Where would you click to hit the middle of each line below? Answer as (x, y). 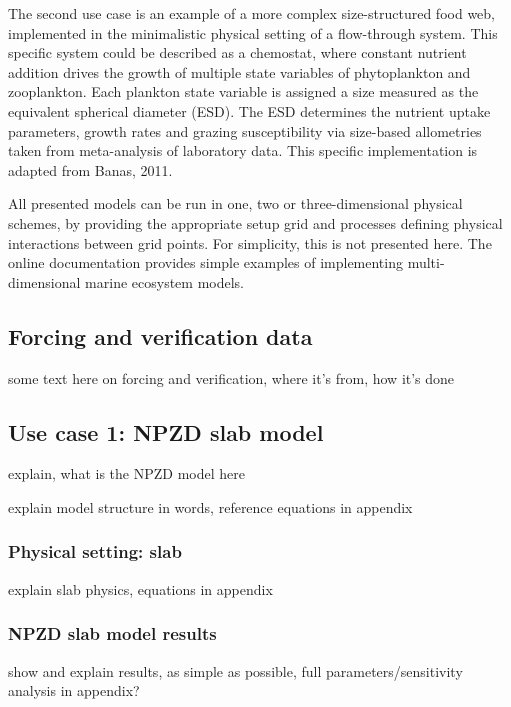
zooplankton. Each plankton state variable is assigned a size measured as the (243, 91)
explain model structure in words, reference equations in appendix (210, 506)
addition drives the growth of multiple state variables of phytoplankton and (239, 71)
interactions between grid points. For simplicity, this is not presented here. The (250, 242)
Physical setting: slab (95, 551)
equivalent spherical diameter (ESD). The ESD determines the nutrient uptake (249, 110)
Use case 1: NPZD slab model (166, 431)
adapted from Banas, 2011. (90, 169)
